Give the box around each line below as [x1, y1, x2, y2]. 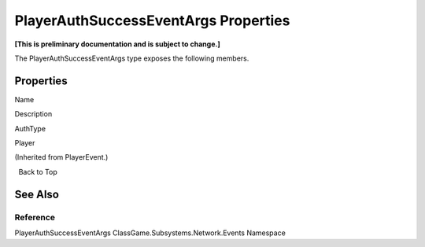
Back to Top [18, 167, 58, 176]
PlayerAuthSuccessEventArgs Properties [14, 12, 290, 29]
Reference [14, 212, 55, 223]
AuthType [14, 124, 46, 133]
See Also [14, 187, 59, 201]
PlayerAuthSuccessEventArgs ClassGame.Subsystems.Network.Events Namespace [14, 228, 286, 238]
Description [14, 109, 53, 119]
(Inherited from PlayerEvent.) [14, 153, 109, 162]
